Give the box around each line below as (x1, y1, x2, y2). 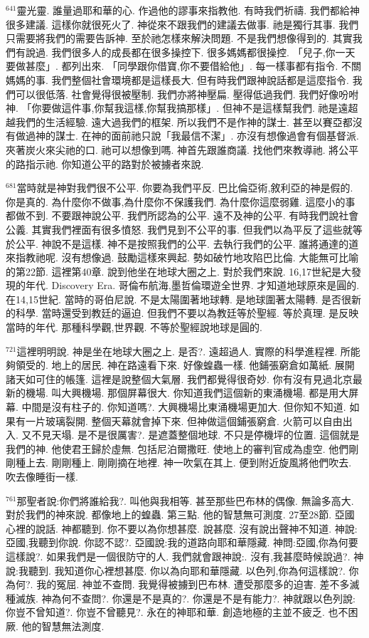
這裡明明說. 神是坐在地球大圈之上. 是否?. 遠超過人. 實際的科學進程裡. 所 (16, 343, 351, 358)
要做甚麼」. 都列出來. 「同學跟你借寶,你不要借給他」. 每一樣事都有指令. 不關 (6, 58, 362, 73)
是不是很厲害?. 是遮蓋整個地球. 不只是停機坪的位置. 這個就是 (77, 427, 360, 442)
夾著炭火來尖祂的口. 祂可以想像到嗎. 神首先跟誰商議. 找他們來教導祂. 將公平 (6, 142, 359, 157)
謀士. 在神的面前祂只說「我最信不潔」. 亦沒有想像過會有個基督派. (55, 128, 359, 143)
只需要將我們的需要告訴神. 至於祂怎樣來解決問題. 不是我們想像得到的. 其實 (6, 31, 353, 46)
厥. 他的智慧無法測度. (6, 618, 105, 633)
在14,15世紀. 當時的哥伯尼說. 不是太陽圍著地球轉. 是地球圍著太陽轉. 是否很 (6, 291, 352, 306)
